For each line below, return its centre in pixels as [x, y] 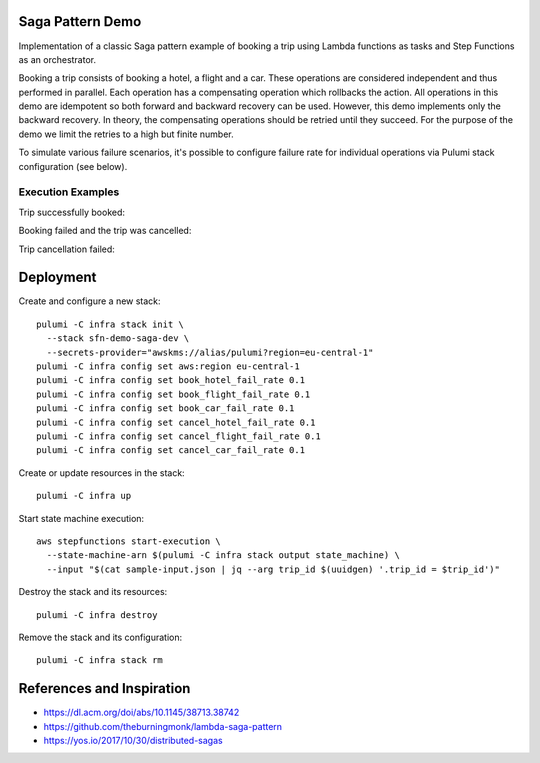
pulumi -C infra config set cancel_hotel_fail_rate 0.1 [176, 422]
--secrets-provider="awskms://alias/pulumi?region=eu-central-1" [210, 352]
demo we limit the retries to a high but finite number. [126, 134]
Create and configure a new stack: [89, 301]
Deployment [57, 277]
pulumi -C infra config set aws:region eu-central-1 [168, 366]
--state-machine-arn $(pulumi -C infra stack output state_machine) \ [223, 555]
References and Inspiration [104, 688]
